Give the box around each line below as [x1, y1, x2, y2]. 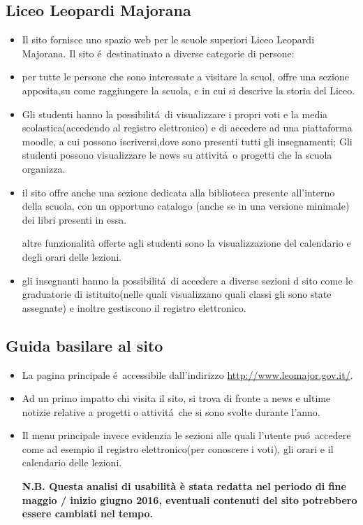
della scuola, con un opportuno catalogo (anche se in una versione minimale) [22, 199, 350, 213]
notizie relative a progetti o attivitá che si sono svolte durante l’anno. [22, 404, 320, 419]
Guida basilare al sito [6, 334, 163, 356]
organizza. [22, 161, 66, 175]
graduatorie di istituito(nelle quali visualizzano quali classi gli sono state [22, 287, 332, 301]
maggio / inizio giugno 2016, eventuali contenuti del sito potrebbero [22, 492, 357, 507]
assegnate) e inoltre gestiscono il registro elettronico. [22, 300, 246, 315]
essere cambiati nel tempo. [22, 506, 154, 521]
